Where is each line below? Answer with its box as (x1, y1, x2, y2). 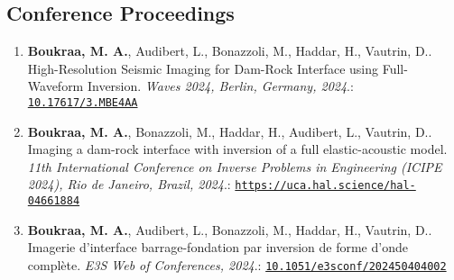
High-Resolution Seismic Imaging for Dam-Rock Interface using (27, 59, 379, 77)
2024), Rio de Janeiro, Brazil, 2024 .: (27, 175, 231, 194)
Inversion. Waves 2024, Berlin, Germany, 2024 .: (87, 77, 354, 95)
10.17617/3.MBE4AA (27, 95, 138, 109)
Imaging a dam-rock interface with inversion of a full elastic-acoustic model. (27, 140, 448, 158)
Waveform (27, 77, 84, 95)
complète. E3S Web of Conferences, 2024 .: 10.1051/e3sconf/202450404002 (27, 255, 447, 274)
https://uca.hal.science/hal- (235, 179, 416, 193)
